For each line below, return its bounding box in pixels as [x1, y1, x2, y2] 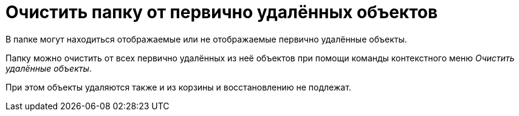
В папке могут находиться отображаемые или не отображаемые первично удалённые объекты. [5, 33, 407, 44]
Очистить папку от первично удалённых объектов [5, 2, 438, 22]
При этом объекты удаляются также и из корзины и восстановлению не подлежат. [5, 81, 351, 92]
